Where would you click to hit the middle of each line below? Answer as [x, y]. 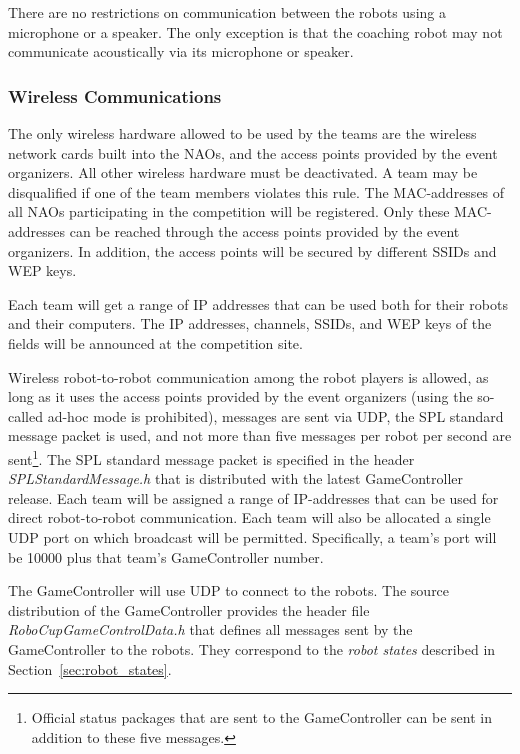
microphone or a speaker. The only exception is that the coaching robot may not [255, 31]
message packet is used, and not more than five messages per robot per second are [260, 435]
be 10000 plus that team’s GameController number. [166, 556]
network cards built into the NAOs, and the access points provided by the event [253, 152]
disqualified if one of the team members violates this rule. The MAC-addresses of [256, 191]
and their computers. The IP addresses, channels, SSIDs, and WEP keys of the [250, 323]
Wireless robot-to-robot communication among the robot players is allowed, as [248, 376]
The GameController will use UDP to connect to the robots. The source [229, 590]
